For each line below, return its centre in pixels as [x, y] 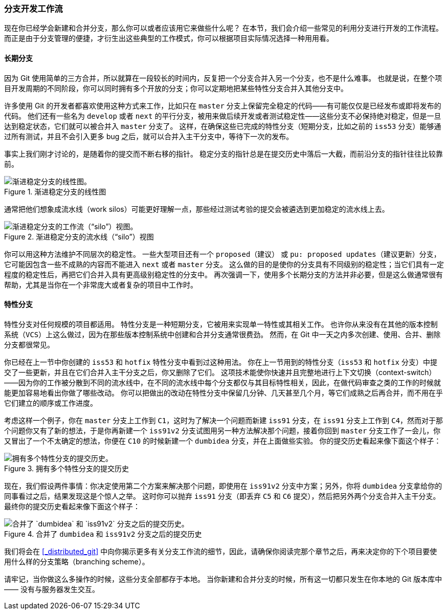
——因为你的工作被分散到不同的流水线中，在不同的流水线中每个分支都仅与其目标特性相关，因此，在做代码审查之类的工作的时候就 [222, 382]
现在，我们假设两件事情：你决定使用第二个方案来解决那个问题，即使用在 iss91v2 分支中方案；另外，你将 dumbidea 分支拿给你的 [223, 486]
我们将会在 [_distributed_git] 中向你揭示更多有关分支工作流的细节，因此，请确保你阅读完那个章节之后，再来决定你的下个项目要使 [221, 551]
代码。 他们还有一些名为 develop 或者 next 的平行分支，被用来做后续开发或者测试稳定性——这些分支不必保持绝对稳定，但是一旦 [223, 116]
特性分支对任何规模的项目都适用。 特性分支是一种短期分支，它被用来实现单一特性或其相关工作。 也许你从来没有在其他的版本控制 [221, 324]
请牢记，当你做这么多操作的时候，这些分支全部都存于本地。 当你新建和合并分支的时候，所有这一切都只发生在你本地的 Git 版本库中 [223, 579]
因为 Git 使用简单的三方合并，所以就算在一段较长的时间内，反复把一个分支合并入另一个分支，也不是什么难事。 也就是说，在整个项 [223, 78]
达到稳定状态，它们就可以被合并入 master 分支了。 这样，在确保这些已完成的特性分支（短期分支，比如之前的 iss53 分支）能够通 [223, 126]
